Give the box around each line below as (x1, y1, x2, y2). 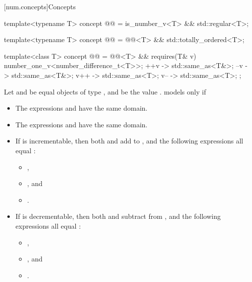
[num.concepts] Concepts (4, 1, 76, 11)
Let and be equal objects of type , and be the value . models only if (4, 86, 206, 96)
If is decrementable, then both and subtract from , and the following (15, 211, 221, 221)
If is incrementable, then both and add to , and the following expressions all (15, 136, 243, 146)
